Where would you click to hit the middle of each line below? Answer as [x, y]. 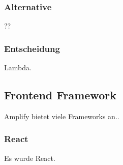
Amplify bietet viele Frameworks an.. [62, 116]
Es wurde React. [30, 158]
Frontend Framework [60, 95]
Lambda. [18, 67]
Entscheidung [32, 48]
